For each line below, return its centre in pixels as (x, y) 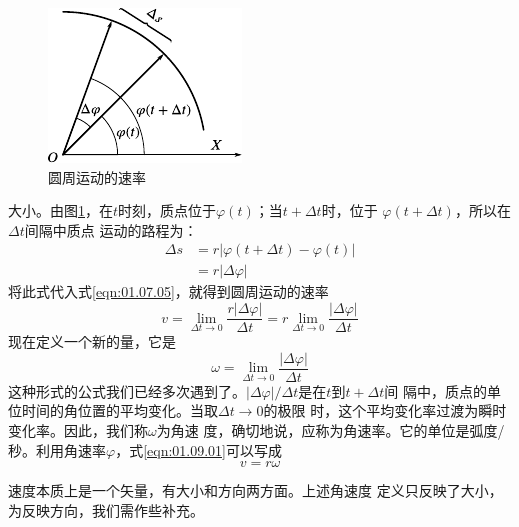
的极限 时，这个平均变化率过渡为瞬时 (385, 410)
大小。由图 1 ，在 (60, 210)
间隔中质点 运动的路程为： (111, 229)
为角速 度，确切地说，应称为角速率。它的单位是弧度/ (330, 429)
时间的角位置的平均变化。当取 (119, 410)
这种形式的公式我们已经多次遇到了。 (127, 390)
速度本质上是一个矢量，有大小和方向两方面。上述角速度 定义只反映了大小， (255, 490)
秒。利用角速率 (57, 449)
